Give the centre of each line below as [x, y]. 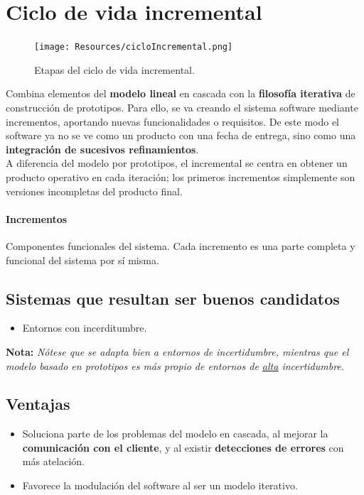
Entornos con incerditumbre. [85, 328]
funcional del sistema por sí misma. [82, 260]
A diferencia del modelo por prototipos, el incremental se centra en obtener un [177, 163]
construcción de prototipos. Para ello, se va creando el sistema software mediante [182, 107]
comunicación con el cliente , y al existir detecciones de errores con [183, 447]
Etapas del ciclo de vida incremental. [114, 69]
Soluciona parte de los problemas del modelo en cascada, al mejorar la [175, 434]
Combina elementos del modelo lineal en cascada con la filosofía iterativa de [181, 93]
